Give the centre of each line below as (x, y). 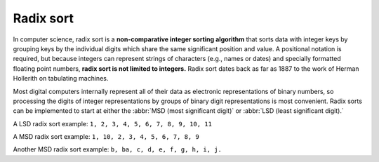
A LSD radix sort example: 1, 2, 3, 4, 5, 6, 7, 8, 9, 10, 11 (112, 123)
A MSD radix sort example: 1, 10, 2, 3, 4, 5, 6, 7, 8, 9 (106, 137)
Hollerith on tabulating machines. (61, 79)
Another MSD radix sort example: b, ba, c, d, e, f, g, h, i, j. (118, 149)
